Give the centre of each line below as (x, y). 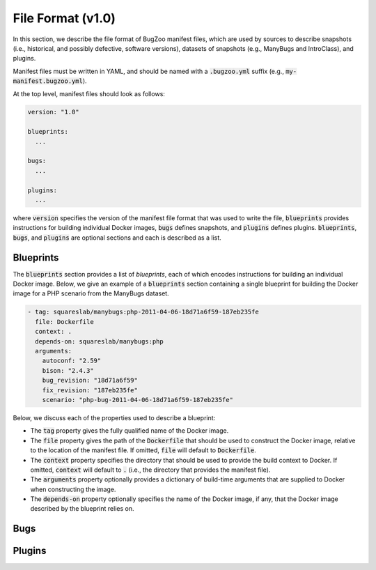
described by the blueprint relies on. (82, 509)
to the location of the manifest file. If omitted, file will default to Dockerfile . (143, 450)
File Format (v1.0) (64, 18)
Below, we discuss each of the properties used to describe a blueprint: (114, 417)
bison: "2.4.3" (68, 370)
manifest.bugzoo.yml (48, 81)
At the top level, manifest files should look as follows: (89, 93)
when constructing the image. (73, 489)
